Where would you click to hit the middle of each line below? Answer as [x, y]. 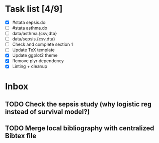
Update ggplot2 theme [35, 55]
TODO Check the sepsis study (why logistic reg [78, 104]
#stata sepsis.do [29, 22]
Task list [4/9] [34, 9]
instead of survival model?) [48, 112]
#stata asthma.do [30, 28]
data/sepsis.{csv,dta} [33, 39]
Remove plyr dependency [38, 61]
